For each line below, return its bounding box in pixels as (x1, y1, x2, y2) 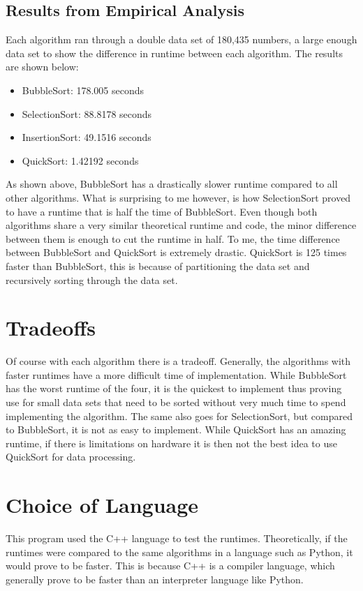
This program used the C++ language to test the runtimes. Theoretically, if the (6, 531, 348, 546)
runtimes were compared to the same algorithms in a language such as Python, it (6, 544, 353, 559)
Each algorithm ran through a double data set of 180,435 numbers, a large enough (6, 32, 357, 47)
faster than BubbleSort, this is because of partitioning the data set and (6, 258, 310, 273)
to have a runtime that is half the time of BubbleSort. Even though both (6, 204, 318, 218)
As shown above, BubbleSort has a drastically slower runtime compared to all (6, 177, 338, 191)
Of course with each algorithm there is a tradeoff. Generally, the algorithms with (6, 354, 351, 368)
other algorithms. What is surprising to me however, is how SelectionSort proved (6, 190, 351, 204)
